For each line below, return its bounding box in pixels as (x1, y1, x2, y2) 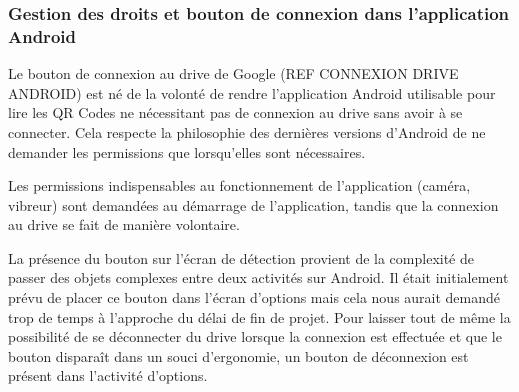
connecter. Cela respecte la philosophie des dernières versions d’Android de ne (8, 121, 486, 142)
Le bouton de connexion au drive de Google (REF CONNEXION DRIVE (8, 63, 459, 84)
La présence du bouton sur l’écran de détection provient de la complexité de (8, 247, 474, 268)
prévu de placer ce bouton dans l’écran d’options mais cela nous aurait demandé (8, 287, 501, 308)
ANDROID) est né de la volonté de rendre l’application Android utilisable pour (8, 82, 496, 103)
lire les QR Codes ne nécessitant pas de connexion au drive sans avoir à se (8, 102, 463, 123)
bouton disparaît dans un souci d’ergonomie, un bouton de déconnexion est (8, 345, 469, 366)
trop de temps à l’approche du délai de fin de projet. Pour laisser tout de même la (8, 306, 511, 327)
